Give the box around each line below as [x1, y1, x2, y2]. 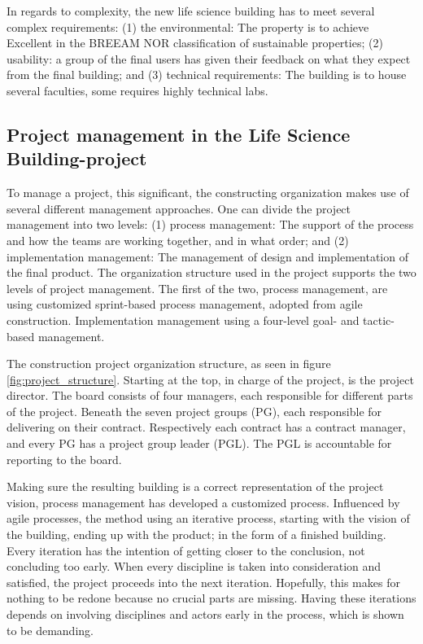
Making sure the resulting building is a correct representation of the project [7, 478, 384, 495]
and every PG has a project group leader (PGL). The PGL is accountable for [7, 435, 392, 452]
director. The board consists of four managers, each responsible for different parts [7, 387, 413, 404]
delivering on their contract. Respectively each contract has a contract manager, [7, 418, 406, 436]
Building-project [7, 146, 147, 171]
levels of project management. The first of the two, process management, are [7, 279, 388, 296]
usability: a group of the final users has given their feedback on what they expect [7, 50, 411, 67]
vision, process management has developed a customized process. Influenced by [7, 493, 400, 510]
